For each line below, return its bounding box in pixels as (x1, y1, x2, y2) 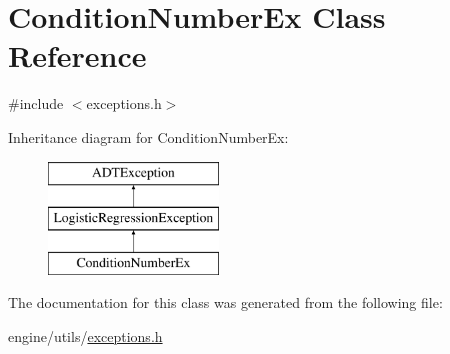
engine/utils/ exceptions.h (8, 326, 163, 347)
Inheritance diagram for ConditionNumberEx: (8, 126, 289, 147)
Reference (8, 35, 147, 76)
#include (8, 93, 64, 114)
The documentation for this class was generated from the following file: (8, 292, 443, 313)
